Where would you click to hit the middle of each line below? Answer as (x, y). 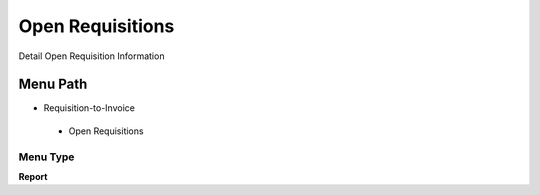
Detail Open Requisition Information (91, 56)
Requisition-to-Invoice (89, 108)
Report (33, 176)
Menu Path (53, 84)
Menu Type (46, 157)
